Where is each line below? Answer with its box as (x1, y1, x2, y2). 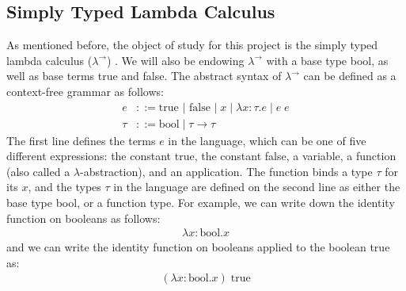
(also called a (6, 163, 70, 179)
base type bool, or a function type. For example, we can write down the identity (6, 194, 395, 211)
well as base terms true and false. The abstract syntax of (6, 67, 282, 84)
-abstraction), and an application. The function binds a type (80, 163, 373, 179)
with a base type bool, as (266, 52, 389, 68)
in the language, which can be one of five (168, 132, 366, 148)
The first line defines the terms (6, 132, 156, 148)
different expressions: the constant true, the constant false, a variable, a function (6, 147, 397, 164)
